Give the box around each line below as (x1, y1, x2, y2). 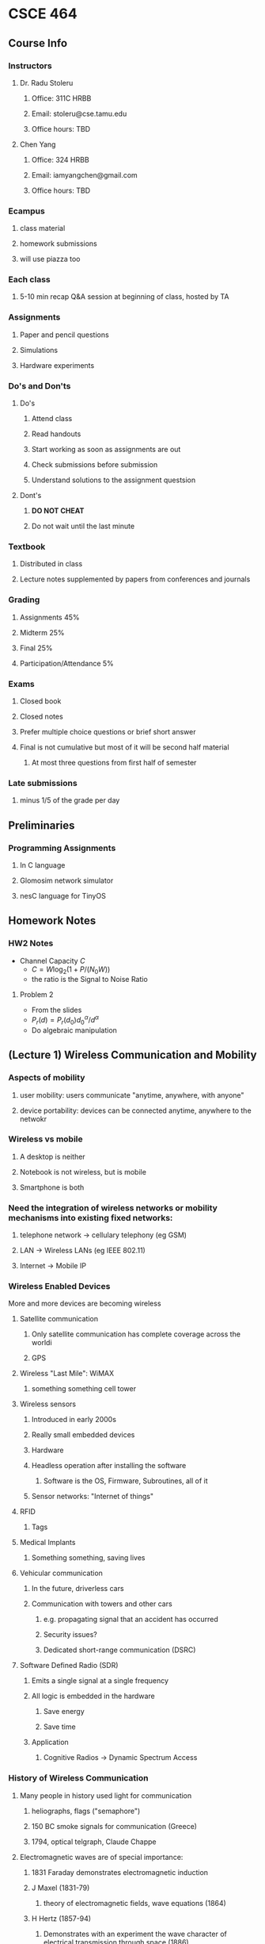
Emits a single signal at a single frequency (31, 1676, 168, 1685)
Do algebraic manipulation (31, 1025, 117, 1035)
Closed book (19, 696, 62, 706)
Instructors (8, 60, 53, 71)
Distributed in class (19, 559, 83, 569)
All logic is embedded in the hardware (31, 1691, 156, 1701)
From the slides (31, 1005, 82, 1015)
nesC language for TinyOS (19, 891, 107, 900)
